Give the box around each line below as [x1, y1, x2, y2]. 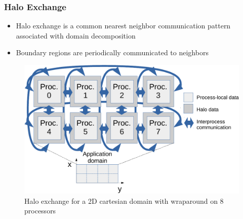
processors [24, 205, 56, 216]
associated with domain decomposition [16, 30, 136, 41]
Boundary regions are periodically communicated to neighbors [16, 47, 209, 58]
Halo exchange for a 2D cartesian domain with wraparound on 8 [24, 195, 224, 206]
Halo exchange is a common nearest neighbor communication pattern [16, 20, 231, 31]
